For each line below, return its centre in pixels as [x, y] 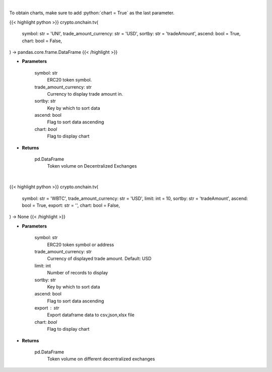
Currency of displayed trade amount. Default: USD [99, 259]
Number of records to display [78, 273]
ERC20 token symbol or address [81, 245]
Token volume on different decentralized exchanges [101, 359]
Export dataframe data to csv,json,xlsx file [91, 315]
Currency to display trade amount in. [85, 94]
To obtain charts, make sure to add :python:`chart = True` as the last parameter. [92, 13]
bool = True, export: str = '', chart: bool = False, [71, 205]
